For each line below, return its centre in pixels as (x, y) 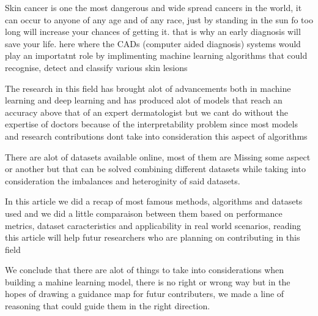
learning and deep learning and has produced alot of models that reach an (144, 100)
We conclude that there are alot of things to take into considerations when (145, 270)
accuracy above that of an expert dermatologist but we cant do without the (146, 112)
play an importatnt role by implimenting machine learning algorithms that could (156, 55)
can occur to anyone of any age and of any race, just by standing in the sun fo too (159, 19)
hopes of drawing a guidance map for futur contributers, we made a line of (145, 294)
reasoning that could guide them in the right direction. (108, 306)
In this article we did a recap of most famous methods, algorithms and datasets (154, 201)
